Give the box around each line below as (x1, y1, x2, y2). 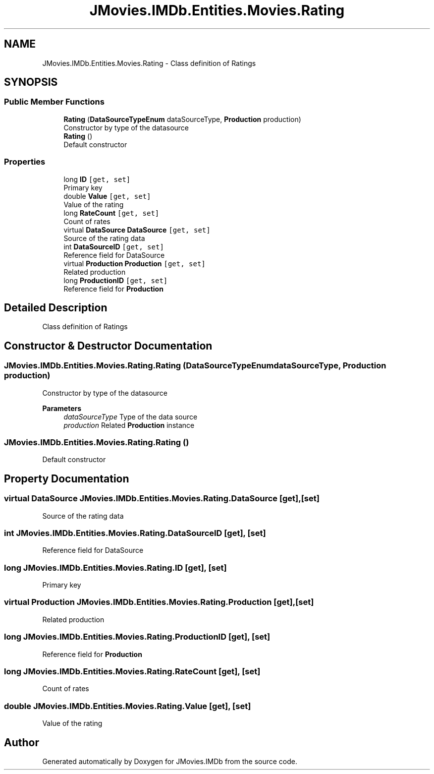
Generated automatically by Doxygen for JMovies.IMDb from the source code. (42, 757, 298, 766)
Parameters (42, 404, 82, 413)
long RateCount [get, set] (63, 208, 160, 217)
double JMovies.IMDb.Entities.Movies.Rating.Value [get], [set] (4, 701, 251, 711)
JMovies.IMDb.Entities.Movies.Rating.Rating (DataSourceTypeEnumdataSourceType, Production (4, 360, 386, 371)
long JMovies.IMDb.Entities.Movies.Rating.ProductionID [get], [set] (4, 632, 271, 642)
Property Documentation (4, 472, 129, 485)
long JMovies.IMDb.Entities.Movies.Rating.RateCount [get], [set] (4, 666, 261, 676)
